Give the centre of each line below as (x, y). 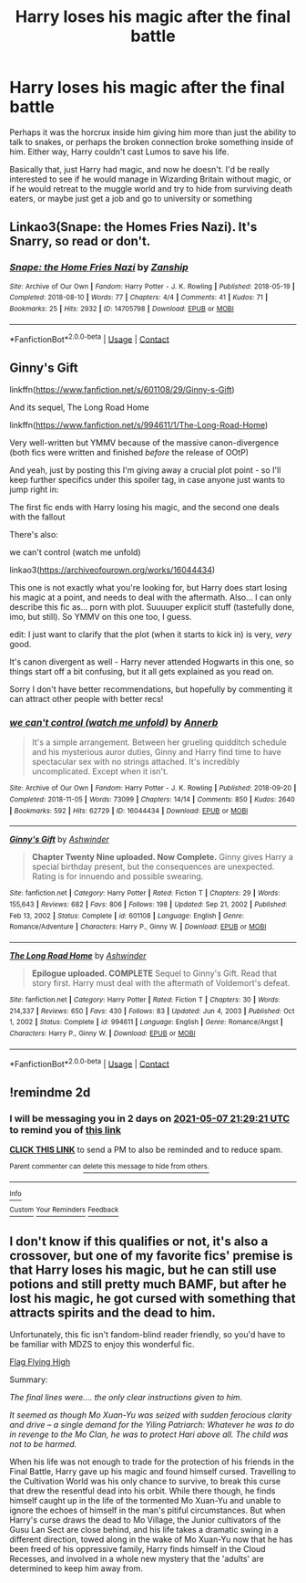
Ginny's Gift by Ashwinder (59, 839)
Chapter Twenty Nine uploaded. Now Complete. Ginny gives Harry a (163, 857)
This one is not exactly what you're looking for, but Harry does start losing (148, 588)
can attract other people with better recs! (87, 699)
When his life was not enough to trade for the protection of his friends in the (152, 1462)
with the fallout (37, 517)
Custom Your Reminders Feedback (64, 1210)
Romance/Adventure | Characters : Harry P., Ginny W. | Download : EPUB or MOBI (138, 927)
